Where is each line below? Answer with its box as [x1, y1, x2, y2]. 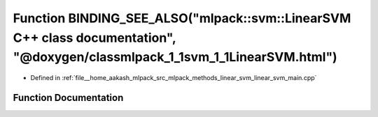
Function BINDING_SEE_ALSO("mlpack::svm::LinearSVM [13, 10, 351, 26]
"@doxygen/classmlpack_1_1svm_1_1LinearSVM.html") [13, 49, 337, 65]
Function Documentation [13, 91, 124, 104]
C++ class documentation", [13, 30, 176, 45]
